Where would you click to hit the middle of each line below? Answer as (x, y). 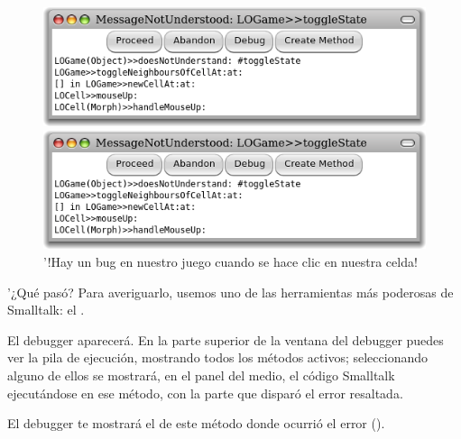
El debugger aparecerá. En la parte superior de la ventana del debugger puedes (226, 339)
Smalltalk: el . (46, 310)
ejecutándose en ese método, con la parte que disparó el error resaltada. (205, 393)
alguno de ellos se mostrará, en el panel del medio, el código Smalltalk (201, 375)
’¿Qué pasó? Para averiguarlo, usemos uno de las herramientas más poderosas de (230, 292)
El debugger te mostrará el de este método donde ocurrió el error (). (196, 423)
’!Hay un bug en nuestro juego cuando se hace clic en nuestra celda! (230, 262)
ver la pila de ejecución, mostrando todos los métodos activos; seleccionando (218, 357)
